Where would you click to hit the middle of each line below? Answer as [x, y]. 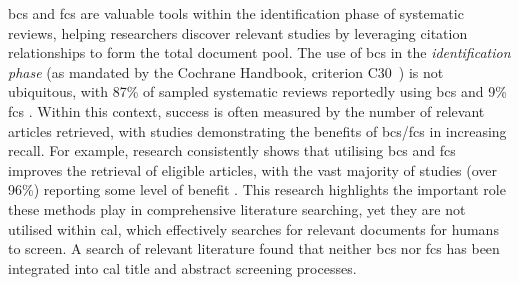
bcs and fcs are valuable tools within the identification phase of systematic [236, 13]
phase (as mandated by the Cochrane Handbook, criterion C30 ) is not [226, 71]
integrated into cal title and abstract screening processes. [182, 267]
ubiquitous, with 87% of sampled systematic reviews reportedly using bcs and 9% [257, 91]
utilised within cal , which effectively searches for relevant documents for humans [253, 228]
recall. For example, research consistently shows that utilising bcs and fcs [232, 150]
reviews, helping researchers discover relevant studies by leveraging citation [238, 32]
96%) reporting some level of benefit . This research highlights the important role [257, 189]
